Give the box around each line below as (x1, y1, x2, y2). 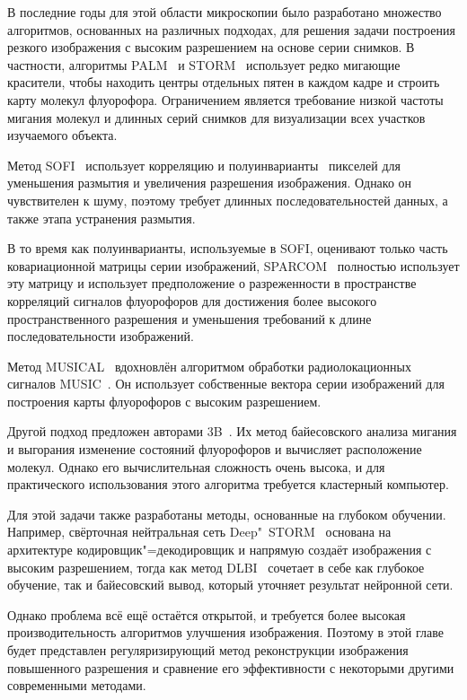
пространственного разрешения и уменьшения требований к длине (7, 309, 372, 328)
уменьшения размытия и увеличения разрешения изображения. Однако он (7, 173, 412, 192)
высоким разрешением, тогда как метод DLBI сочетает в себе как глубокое (7, 557, 425, 576)
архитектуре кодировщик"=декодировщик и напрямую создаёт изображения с (7, 540, 432, 559)
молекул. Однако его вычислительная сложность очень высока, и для (7, 457, 385, 476)
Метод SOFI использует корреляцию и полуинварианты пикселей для (7, 155, 401, 174)
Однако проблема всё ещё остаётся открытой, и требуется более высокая (7, 605, 406, 624)
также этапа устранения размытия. (7, 208, 196, 227)
